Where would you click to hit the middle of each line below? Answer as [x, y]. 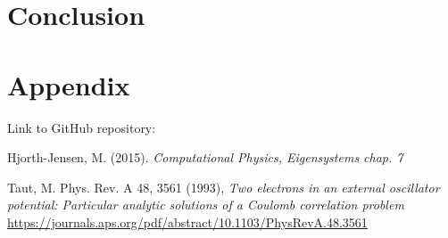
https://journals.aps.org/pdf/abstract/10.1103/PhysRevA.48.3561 [187, 222]
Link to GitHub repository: [82, 127]
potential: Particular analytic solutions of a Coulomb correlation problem [206, 205]
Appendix [69, 84]
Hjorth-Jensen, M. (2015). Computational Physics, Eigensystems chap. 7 [205, 157]
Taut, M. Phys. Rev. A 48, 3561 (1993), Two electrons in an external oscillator [224, 187]
